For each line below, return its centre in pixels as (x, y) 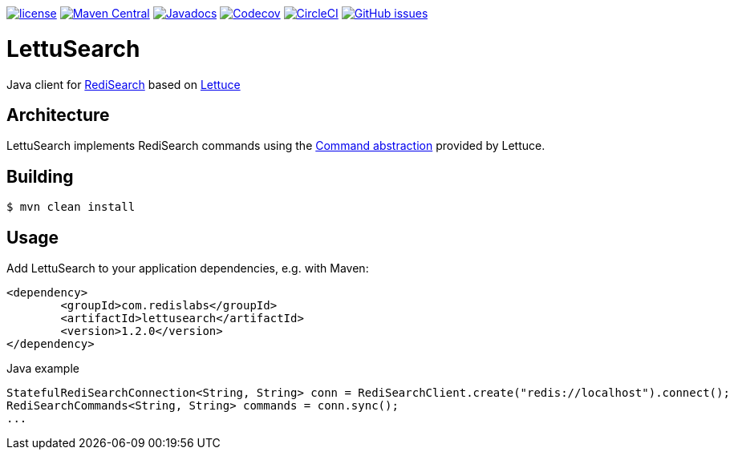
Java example (43, 369)
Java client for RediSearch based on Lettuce (124, 84)
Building (40, 176)
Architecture (58, 115)
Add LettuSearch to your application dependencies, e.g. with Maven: (188, 268)
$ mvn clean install (71, 207)
